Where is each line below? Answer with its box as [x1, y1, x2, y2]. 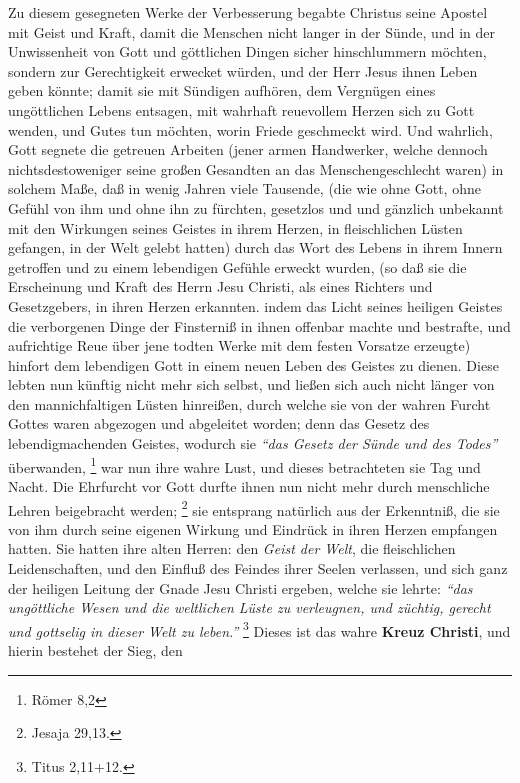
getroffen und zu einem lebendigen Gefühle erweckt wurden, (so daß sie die [8, 256, 467, 277]
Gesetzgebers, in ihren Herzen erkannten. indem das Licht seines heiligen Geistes [8, 295, 503, 316]
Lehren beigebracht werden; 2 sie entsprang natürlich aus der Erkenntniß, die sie [8, 496, 500, 520]
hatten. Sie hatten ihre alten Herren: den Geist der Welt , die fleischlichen [8, 538, 456, 559]
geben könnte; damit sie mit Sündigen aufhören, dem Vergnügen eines [8, 80, 436, 101]
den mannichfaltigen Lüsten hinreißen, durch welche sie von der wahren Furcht [8, 393, 491, 414]
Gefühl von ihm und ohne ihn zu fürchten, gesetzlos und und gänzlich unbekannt [8, 197, 504, 218]
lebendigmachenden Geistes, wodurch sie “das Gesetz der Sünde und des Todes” [8, 433, 498, 454]
